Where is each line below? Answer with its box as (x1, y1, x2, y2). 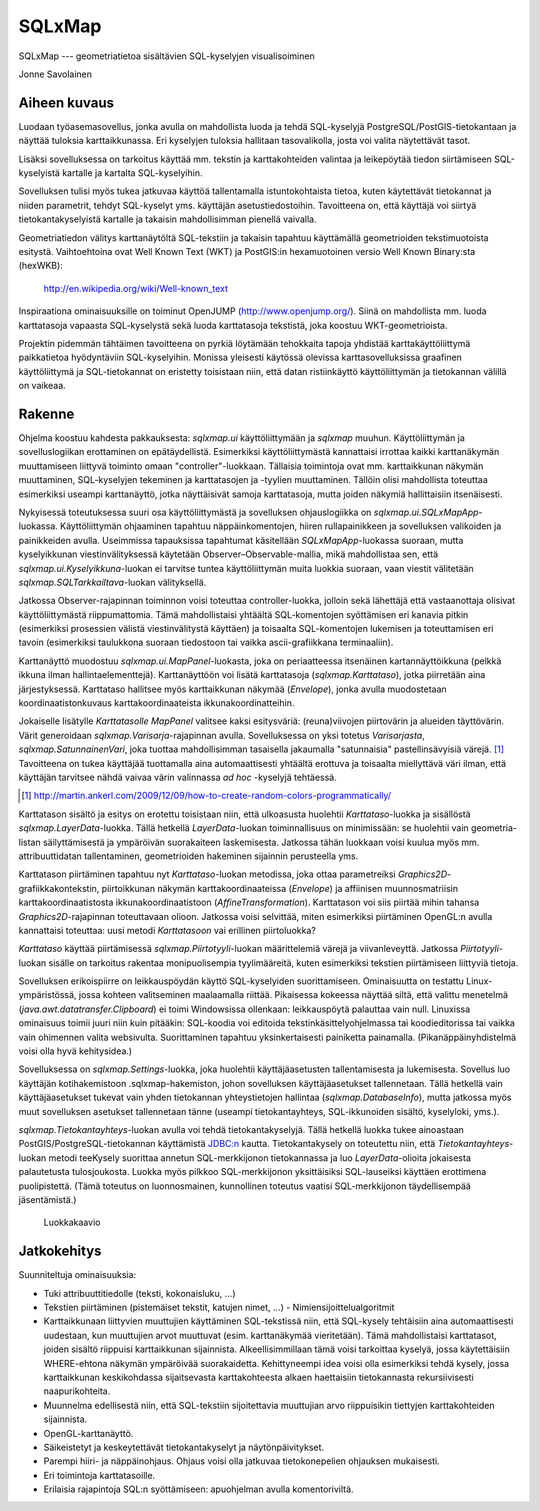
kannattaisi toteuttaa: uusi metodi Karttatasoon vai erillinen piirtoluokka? (18, 924, 317, 936)
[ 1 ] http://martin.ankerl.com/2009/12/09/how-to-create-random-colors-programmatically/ (21, 790, 392, 802)
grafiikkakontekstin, (18, 882, 100, 894)
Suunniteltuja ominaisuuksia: (18, 1269, 137, 1281)
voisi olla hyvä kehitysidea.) (18, 1045, 133, 1057)
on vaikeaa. (18, 380, 67, 392)
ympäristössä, (18, 989, 77, 1001)
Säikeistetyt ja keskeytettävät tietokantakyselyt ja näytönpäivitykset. (43, 1441, 325, 1453)
